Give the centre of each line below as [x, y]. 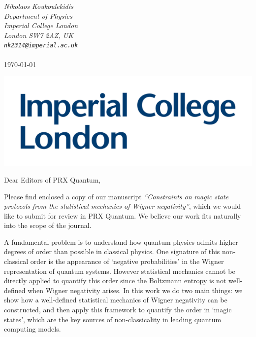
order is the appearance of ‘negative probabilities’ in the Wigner [127, 261]
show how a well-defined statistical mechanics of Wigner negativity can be [116, 300]
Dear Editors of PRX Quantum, [52, 179]
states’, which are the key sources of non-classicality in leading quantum [113, 319]
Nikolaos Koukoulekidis [39, 6]
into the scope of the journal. [48, 225]
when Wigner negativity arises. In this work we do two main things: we [135, 290]
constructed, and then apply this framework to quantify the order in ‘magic [118, 310]
